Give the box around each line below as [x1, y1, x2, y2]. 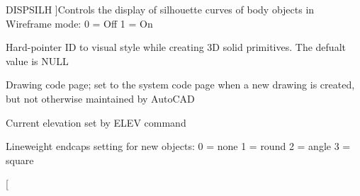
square [6, 152, 34, 167]
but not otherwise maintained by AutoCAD [6, 91, 195, 105]
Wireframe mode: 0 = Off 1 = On [6, 16, 153, 30]
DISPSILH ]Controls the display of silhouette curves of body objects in [6, 2, 315, 16]
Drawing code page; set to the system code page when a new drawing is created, [6, 77, 355, 92]
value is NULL [6, 53, 69, 68]
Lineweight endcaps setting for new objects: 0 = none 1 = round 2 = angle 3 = [6, 139, 351, 154]
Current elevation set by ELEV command [6, 115, 186, 129]
